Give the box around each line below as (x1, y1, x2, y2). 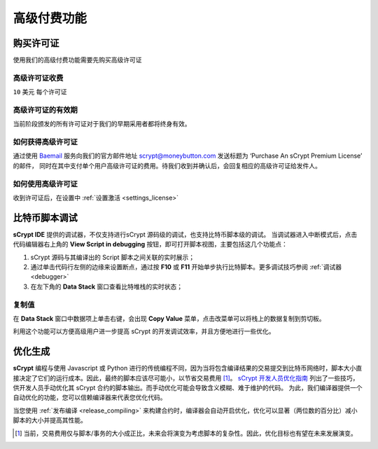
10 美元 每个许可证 (13, 88, 67, 96)
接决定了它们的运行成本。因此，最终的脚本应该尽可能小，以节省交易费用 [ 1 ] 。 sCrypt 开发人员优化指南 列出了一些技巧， (13, 373, 359, 382)
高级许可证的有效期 (13, 105, 78, 115)
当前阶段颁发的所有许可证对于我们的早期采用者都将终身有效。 (13, 120, 191, 128)
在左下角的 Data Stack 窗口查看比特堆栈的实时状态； (30, 282, 183, 291)
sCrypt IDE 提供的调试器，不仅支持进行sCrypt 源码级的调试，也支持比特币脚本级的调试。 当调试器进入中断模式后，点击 (13, 230, 358, 238)
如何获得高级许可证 (13, 137, 78, 147)
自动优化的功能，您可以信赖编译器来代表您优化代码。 (13, 393, 167, 402)
